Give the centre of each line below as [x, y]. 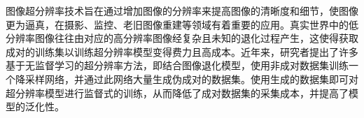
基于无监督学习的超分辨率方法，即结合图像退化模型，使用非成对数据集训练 [177, 65]
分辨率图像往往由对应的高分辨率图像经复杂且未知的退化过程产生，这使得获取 [182, 38]
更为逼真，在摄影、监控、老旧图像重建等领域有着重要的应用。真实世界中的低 [182, 24]
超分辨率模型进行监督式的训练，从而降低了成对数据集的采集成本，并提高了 [177, 93]
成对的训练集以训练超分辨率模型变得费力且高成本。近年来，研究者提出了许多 [182, 51]
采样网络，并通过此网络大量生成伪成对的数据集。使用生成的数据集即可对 [191, 79]
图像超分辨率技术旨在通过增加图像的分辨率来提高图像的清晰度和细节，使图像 [182, 10]
